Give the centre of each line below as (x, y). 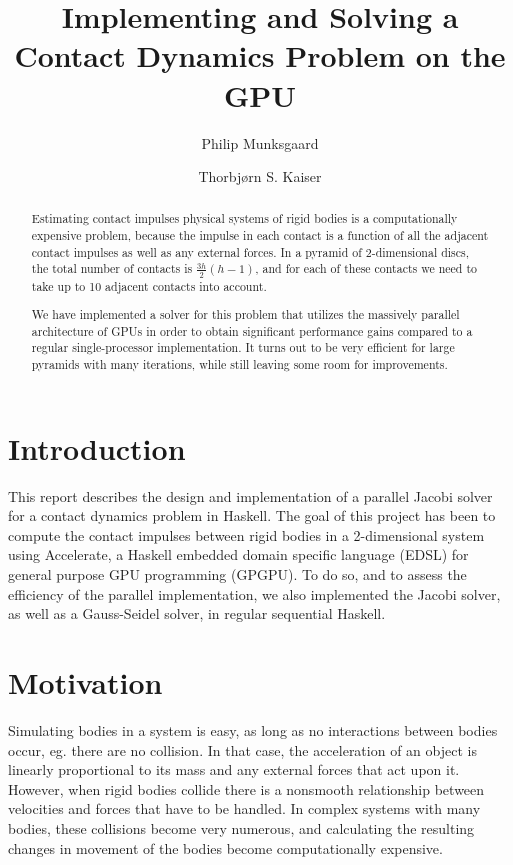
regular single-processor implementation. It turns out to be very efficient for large (243, 347)
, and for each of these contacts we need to (366, 268)
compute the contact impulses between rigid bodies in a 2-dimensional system (246, 534)
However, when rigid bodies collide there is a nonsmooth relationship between (246, 788)
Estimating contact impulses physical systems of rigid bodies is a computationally (244, 218)
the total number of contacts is (112, 268)
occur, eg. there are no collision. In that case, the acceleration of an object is (242, 749)
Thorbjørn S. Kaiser (260, 176)
